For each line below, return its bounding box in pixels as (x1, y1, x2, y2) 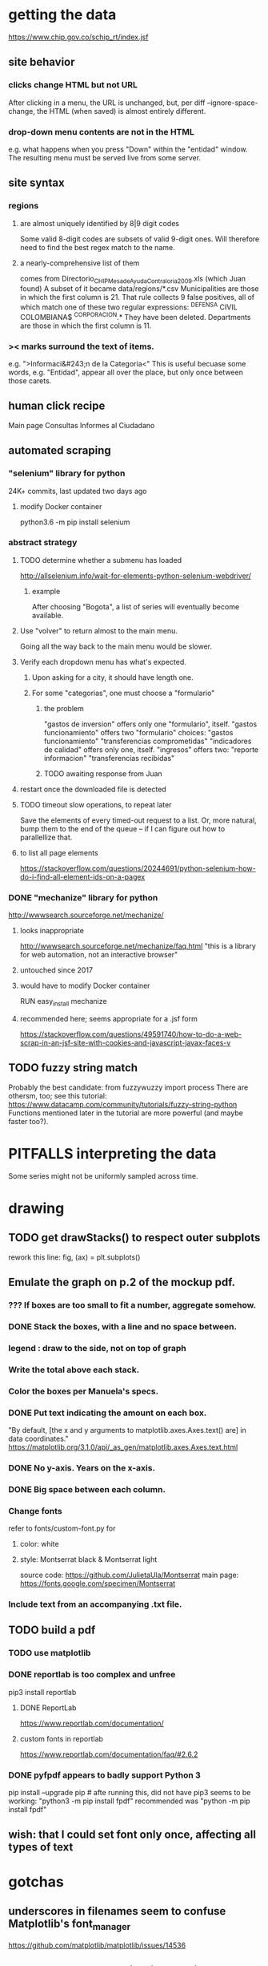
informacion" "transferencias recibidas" (43, 753, 175, 763)
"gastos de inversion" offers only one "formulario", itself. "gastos (43, 719, 258, 729)
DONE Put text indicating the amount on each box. (8, 1407, 207, 1418)
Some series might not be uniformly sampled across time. (8, 1171, 198, 1180)
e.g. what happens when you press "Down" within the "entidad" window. (8, 144, 248, 154)
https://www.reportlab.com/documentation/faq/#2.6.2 (19, 1750, 198, 1759)
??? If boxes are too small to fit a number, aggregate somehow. (8, 1299, 257, 1310)
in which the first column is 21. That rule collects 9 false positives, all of (19, 293, 255, 302)
